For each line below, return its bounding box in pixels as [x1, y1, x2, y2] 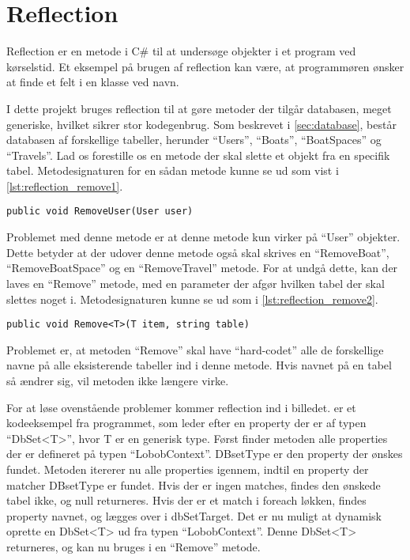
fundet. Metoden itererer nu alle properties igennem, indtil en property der [6, 460, 369, 477]
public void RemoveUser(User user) [6, 206, 194, 218]
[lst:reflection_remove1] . [6, 177, 123, 194]
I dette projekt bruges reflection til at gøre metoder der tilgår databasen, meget [6, 100, 392, 116]
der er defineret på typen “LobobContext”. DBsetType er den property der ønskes [6, 445, 403, 462]
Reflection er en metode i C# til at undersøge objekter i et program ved [6, 43, 356, 59]
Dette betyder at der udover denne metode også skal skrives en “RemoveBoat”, [6, 244, 389, 260]
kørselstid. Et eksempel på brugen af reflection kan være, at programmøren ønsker [6, 58, 404, 74]
